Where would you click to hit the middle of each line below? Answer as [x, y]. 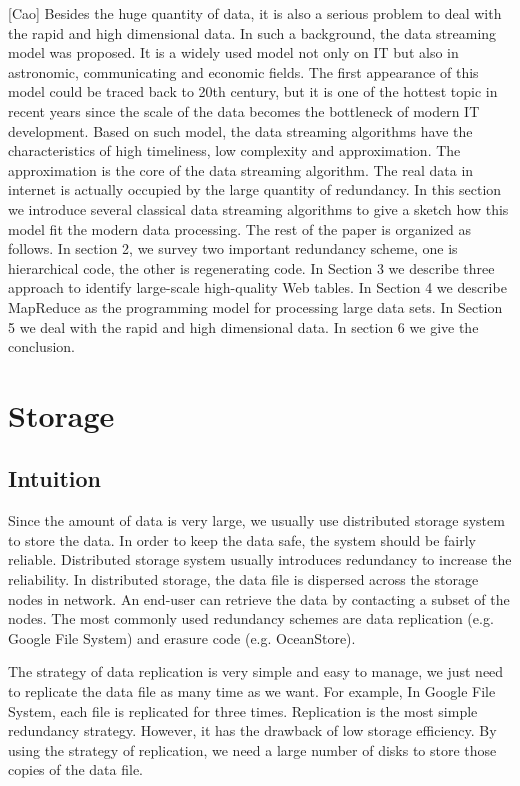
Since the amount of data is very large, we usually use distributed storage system [256, 520]
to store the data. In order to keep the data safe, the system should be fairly [242, 539]
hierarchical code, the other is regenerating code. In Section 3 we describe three [251, 267]
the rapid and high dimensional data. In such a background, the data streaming [252, 32]
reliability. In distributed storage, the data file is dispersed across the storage [243, 579]
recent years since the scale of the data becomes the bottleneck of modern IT [244, 110]
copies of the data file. [76, 769]
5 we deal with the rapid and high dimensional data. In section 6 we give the [243, 326]
